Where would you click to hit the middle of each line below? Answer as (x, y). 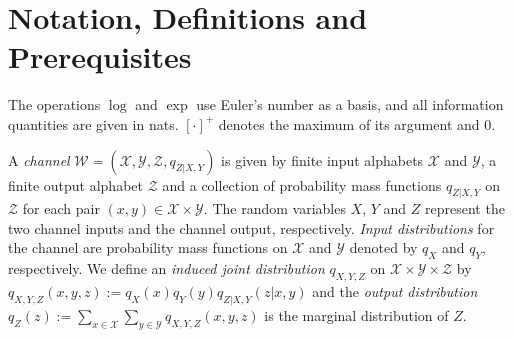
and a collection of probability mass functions (302, 184)
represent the (465, 208)
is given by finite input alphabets (322, 159)
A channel (39, 159)
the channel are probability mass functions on (148, 247)
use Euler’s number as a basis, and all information (350, 104)
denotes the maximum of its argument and (349, 123)
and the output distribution (395, 291)
